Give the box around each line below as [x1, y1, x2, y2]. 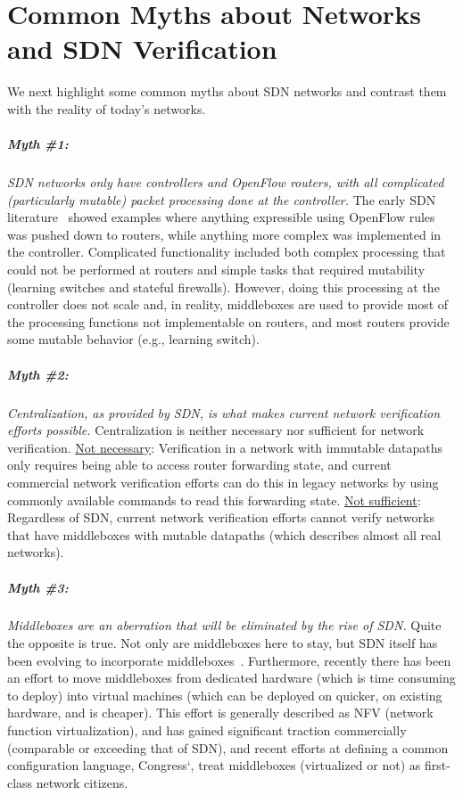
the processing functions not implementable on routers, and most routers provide [7, 312, 450, 331]
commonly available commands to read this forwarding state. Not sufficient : [7, 490, 421, 509]
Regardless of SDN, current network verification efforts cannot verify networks [7, 508, 434, 527]
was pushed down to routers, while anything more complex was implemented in [7, 225, 442, 243]
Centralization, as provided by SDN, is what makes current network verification [7, 403, 441, 422]
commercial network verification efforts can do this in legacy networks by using [7, 472, 439, 491]
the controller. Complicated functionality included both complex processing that [7, 242, 446, 261]
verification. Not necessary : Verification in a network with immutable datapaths [7, 438, 443, 456]
